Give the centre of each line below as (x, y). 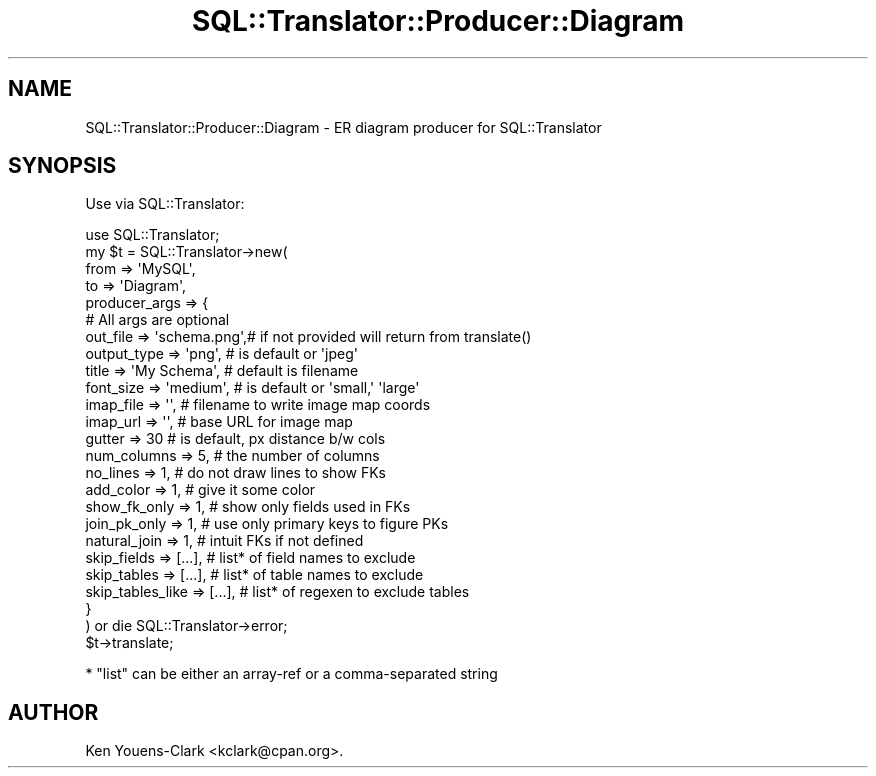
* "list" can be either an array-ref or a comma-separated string (291, 674)
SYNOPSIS (62, 166)
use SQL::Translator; (152, 235)
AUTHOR (53, 712)
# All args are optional (157, 320)
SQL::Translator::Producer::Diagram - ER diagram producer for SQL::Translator (343, 127)
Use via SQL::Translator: (165, 204)
